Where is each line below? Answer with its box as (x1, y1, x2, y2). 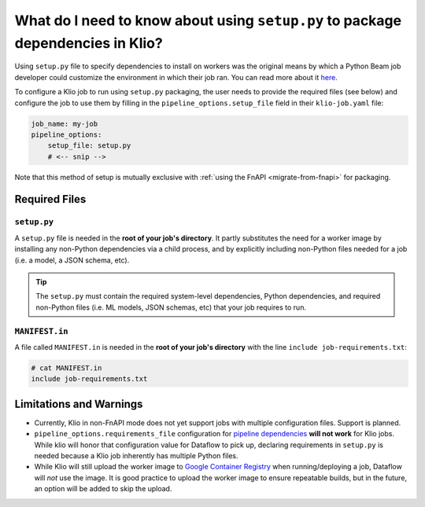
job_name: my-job (31, 119, 98, 128)
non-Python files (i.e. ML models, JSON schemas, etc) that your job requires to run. (35, 303, 307, 312)
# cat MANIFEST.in (31, 363, 102, 373)
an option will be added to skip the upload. (34, 484, 172, 494)
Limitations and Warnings (14, 397, 143, 410)
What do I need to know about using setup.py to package (14, 12, 401, 29)
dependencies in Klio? (14, 34, 163, 52)
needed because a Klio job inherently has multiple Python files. (34, 450, 239, 460)
